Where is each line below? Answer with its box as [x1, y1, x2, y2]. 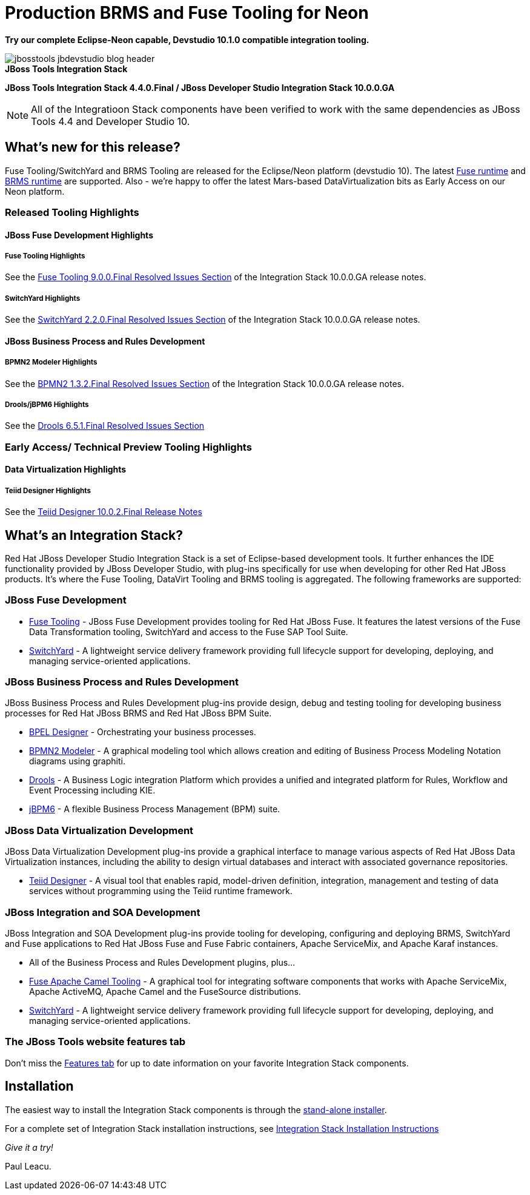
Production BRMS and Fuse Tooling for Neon [5, 2, 369, 23]
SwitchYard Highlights [5, 294, 81, 303]
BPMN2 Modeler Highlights [5, 358, 98, 367]
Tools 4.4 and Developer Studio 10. [31, 115, 190, 127]
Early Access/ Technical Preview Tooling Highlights [5, 440, 252, 453]
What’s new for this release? [5, 140, 181, 155]
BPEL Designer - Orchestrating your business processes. [29, 727, 256, 738]
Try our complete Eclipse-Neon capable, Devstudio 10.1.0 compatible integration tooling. [5, 34, 369, 45]
